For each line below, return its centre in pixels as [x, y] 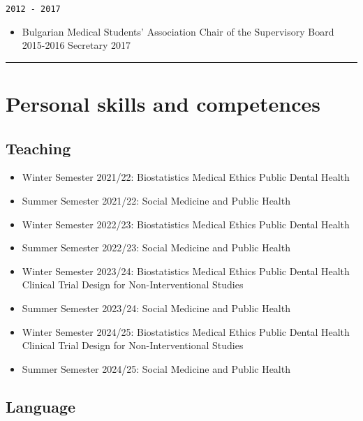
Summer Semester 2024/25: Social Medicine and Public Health [156, 368]
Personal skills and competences [163, 104]
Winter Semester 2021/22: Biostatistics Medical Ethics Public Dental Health [186, 177]
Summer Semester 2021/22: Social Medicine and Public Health [156, 201]
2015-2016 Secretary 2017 [76, 45]
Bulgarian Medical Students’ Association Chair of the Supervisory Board [178, 31]
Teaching [38, 148]
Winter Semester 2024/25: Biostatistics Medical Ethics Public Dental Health [186, 331]
